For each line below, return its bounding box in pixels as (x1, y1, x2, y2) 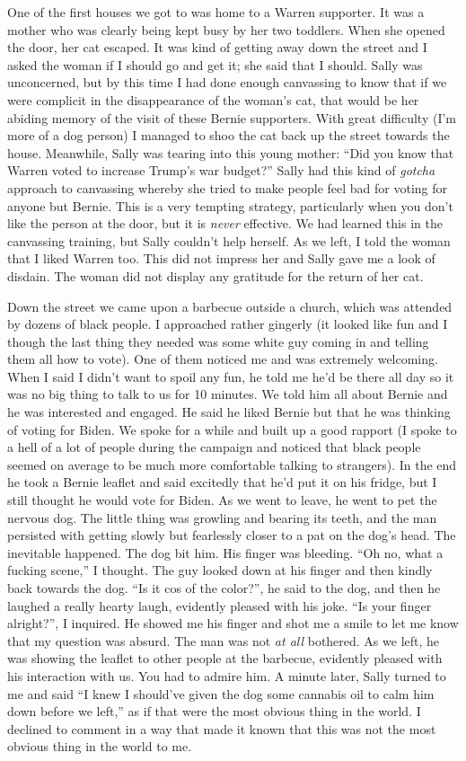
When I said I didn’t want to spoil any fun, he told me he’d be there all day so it (7, 367, 454, 385)
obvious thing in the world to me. (7, 737, 192, 756)
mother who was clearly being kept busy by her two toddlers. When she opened (7, 20, 445, 39)
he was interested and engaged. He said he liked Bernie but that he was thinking (7, 403, 451, 421)
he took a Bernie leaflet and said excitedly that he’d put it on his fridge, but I (7, 473, 437, 491)
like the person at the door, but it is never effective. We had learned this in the (7, 214, 443, 233)
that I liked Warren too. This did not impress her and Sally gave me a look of (7, 249, 435, 268)
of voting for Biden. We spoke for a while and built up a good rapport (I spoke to (7, 420, 457, 438)
